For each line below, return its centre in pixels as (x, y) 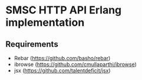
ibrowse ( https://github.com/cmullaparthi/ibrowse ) (75, 64)
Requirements (32, 44)
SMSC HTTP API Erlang (64, 10)
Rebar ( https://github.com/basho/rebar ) (62, 58)
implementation (45, 22)
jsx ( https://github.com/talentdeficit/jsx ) (62, 70)
